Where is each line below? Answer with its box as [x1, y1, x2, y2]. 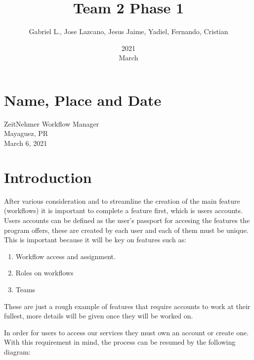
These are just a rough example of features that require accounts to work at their [4, 301, 251, 311]
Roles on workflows [15, 268, 74, 278]
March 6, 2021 [4, 138, 47, 148]
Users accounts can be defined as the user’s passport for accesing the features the [4, 215, 250, 225]
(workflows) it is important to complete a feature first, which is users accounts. [4, 205, 243, 216]
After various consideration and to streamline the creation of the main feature [4, 195, 240, 206]
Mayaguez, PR [4, 128, 48, 138]
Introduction [4, 167, 92, 187]
